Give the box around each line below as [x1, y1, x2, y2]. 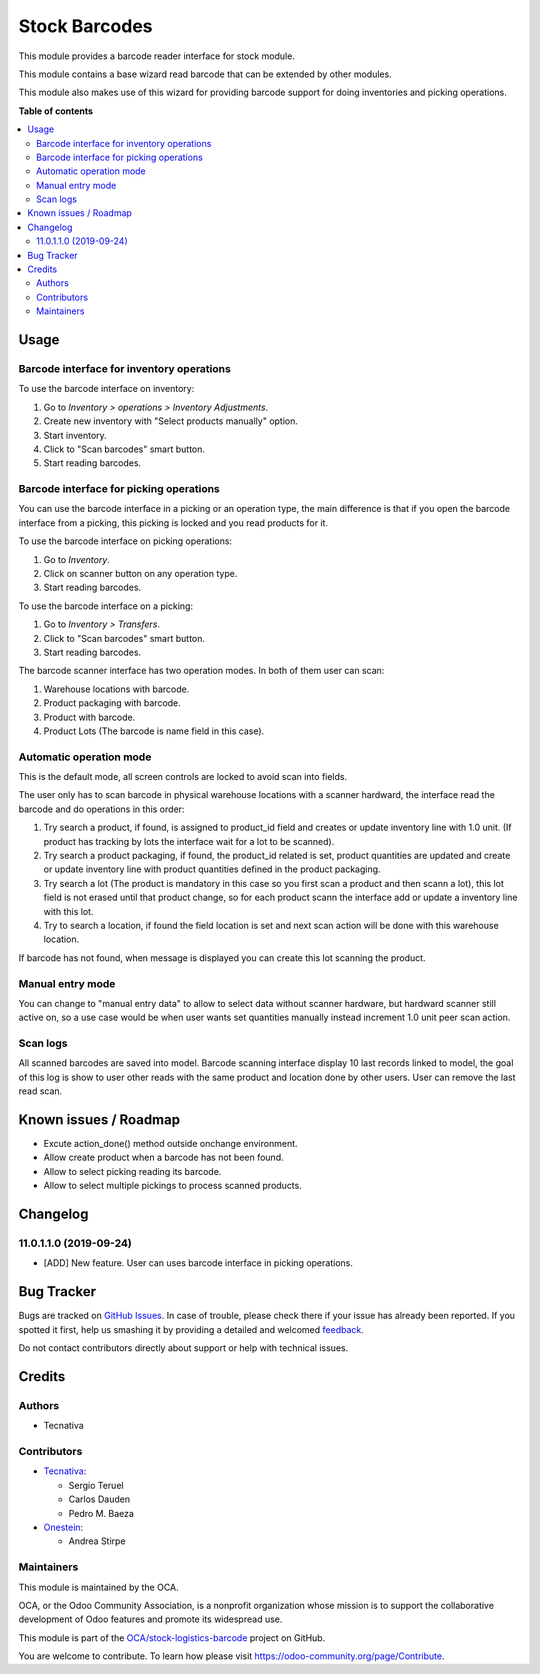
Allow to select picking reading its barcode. [43, 1165, 222, 1177]
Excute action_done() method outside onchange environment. [43, 1138, 299, 1150]
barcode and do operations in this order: [18, 803, 185, 815]
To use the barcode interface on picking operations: [18, 535, 233, 547]
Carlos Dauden [68, 1493, 130, 1505]
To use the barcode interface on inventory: [18, 383, 195, 395]
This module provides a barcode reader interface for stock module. [18, 50, 295, 62]
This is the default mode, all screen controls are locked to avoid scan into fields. [18, 771, 348, 783]
